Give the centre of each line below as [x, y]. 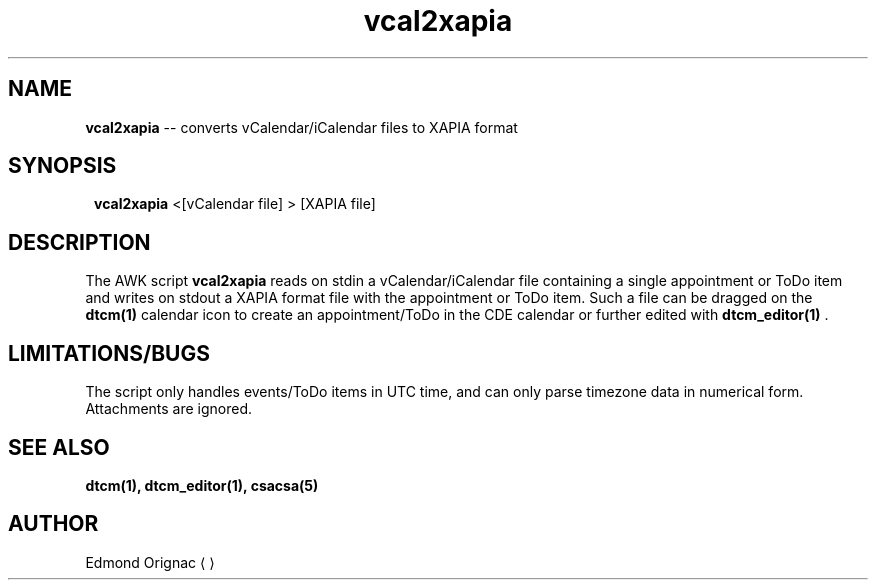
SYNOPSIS [62, 166]
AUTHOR [53, 524]
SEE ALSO [59, 447]
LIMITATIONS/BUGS [109, 353]
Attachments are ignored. [169, 409]
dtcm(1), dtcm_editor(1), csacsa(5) [202, 485]
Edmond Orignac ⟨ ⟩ [150, 562]
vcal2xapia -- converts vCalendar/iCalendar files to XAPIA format [301, 127]
